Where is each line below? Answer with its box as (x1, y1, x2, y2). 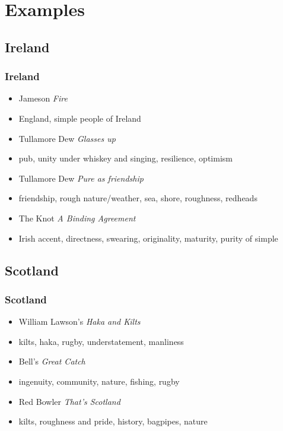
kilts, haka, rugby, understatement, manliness (18, 335, 184, 347)
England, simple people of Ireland (18, 112, 141, 124)
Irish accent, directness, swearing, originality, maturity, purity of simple (18, 232, 278, 244)
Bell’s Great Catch (18, 355, 85, 367)
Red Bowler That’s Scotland (18, 395, 120, 407)
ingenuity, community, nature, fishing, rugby (18, 375, 180, 387)
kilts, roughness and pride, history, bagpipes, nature (18, 415, 208, 427)
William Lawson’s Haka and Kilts (18, 315, 141, 328)
